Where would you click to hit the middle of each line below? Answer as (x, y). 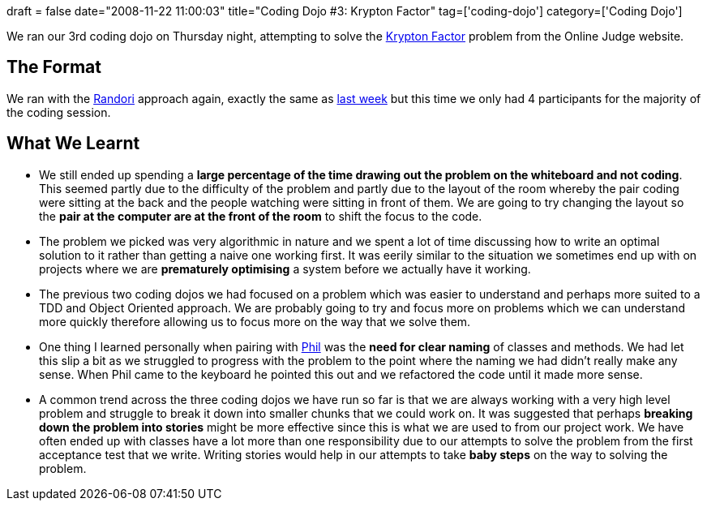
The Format (54, 67)
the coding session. (59, 112)
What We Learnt (73, 144)
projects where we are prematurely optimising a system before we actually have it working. (285, 269)
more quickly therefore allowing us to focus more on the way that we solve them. (255, 321)
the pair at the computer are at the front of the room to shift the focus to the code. (261, 216)
